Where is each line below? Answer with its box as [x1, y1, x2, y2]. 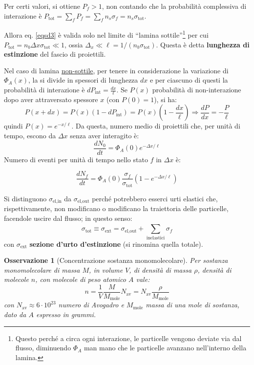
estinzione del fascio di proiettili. [4, 49, 106, 59]
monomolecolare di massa [4, 264, 80, 275]
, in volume [89, 264, 123, 275]
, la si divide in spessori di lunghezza [28, 75, 138, 85]
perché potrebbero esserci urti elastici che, [92, 193, 218, 203]
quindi [4, 121, 23, 131]
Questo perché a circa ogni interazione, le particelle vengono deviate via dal [15, 333, 242, 343]
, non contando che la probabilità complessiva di [102, 1, 247, 11]
